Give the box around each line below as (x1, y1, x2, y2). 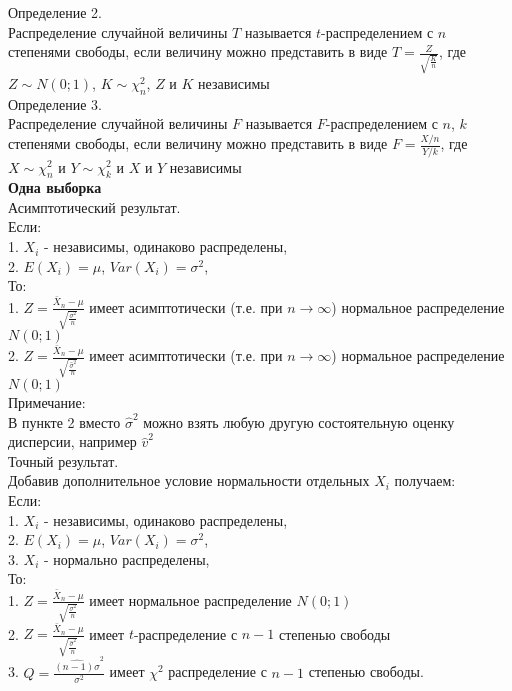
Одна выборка (8, 177, 102, 198)
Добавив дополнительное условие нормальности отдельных (8, 470, 370, 491)
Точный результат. (8, 450, 119, 471)
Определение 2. (8, 2, 102, 22)
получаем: (394, 470, 456, 491)
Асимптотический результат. (8, 196, 181, 217)
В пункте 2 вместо (8, 411, 121, 432)
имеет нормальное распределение (89, 589, 292, 610)
